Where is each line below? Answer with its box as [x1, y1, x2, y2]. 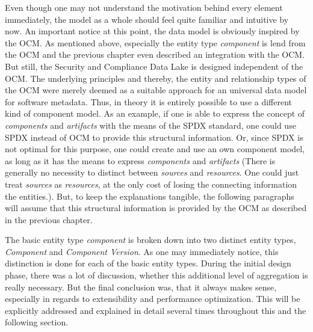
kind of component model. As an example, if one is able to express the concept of [5, 107, 305, 120]
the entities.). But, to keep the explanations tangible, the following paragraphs [5, 189, 294, 202]
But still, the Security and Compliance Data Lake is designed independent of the [5, 60, 303, 72]
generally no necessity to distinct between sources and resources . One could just [5, 166, 299, 179]
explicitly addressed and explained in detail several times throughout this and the [5, 304, 306, 316]
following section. [5, 316, 69, 328]
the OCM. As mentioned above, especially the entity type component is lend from [5, 36, 306, 49]
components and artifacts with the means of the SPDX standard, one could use [5, 118, 296, 131]
